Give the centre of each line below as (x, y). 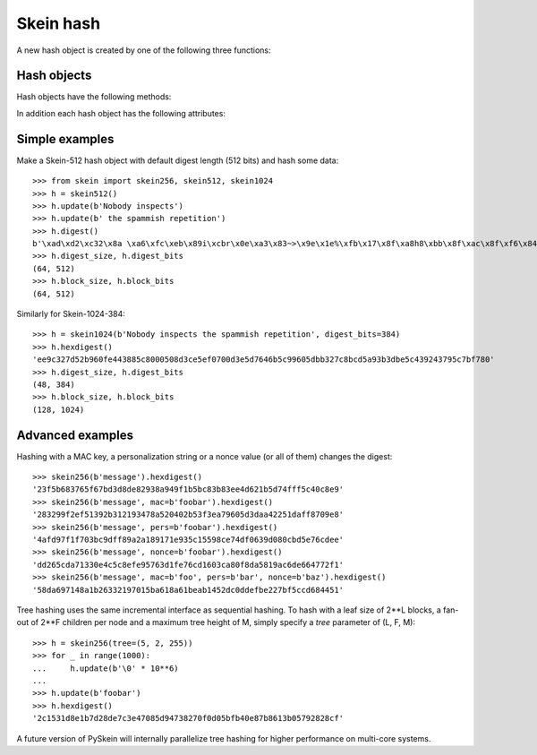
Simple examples (65, 139)
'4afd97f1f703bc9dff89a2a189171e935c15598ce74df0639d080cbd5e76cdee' (188, 540)
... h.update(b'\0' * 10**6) (106, 668)
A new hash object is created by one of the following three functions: (144, 50)
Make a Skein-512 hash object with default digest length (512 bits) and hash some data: (178, 160)
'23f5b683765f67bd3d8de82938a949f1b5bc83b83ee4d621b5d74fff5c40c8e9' (188, 489)
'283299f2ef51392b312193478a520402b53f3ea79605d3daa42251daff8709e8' (188, 515)
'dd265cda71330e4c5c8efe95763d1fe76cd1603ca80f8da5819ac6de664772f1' (188, 565)
